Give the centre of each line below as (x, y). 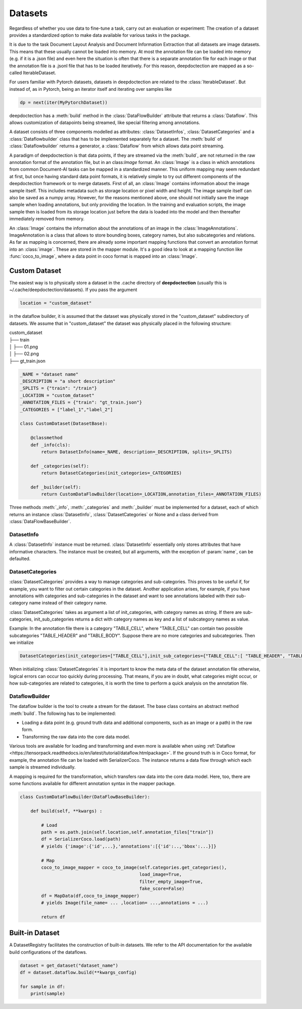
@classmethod (47, 438)
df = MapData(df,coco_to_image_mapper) (90, 896)
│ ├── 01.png (24, 347)
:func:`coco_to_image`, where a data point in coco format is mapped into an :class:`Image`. (103, 256)
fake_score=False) (162, 889)
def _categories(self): (60, 466)
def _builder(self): (56, 487)
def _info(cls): (50, 445)
